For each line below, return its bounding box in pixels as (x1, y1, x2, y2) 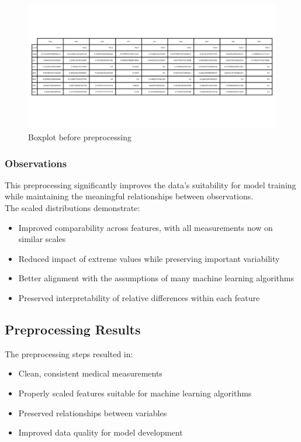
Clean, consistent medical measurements (18, 367, 162, 379)
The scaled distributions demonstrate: (5, 202, 140, 213)
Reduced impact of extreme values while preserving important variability (18, 252, 280, 264)
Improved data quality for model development (18, 426, 183, 438)
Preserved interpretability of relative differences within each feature (18, 291, 260, 303)
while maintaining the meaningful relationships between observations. (5, 190, 254, 202)
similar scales (18, 233, 66, 245)
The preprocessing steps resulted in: (5, 347, 133, 360)
